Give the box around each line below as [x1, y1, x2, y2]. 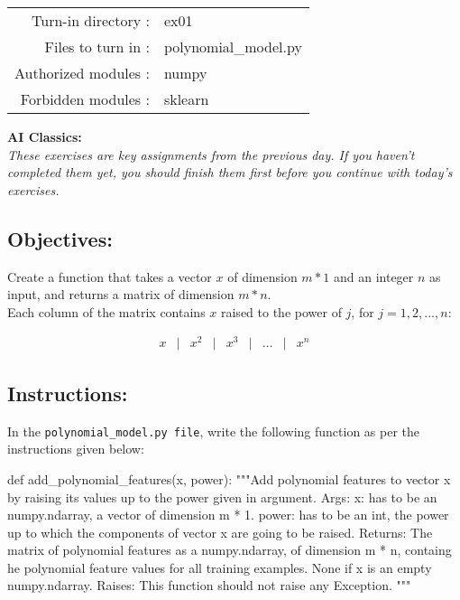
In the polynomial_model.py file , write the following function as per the [7, 421, 420, 440]
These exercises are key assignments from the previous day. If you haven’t [7, 145, 415, 164]
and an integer [333, 267, 414, 286]
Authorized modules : [14, 62, 150, 83]
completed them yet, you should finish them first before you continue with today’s [7, 163, 453, 182]
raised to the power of [220, 302, 342, 321]
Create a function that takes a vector [7, 267, 212, 286]
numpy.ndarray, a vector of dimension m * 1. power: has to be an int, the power [7, 505, 449, 524]
